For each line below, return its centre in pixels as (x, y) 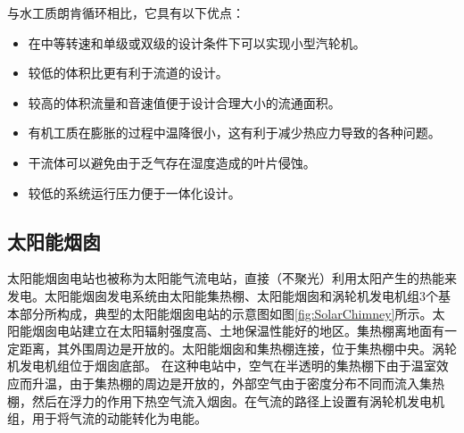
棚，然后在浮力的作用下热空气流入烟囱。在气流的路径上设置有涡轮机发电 (220, 400)
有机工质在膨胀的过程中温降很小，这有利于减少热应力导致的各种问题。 (234, 133)
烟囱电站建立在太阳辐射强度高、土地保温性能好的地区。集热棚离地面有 (238, 331)
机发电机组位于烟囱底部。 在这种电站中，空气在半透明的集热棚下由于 (209, 366)
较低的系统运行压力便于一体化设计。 (134, 192)
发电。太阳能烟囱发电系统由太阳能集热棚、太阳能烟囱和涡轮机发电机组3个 (223, 295)
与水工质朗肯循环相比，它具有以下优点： (126, 12)
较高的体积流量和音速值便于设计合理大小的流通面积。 (184, 102)
